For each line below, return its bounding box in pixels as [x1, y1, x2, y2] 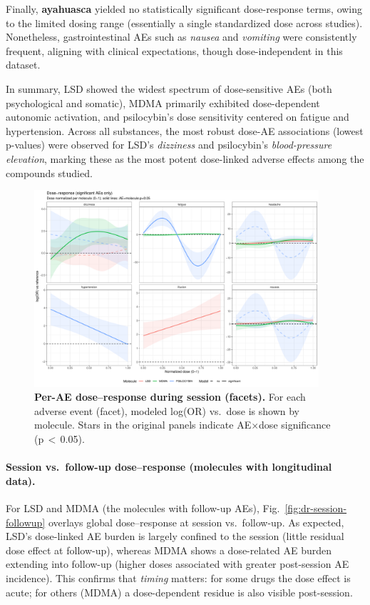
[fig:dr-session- [284, 501, 347, 516]
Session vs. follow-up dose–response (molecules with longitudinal [6, 459, 332, 474]
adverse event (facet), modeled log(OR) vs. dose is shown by [34, 403, 299, 418]
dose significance [259, 417, 331, 432]
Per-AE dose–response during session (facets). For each [34, 389, 306, 404]
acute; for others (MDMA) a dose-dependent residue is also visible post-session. [6, 584, 353, 599]
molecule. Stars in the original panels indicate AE [34, 417, 252, 432]
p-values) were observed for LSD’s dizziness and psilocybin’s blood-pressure [6, 137, 332, 152]
